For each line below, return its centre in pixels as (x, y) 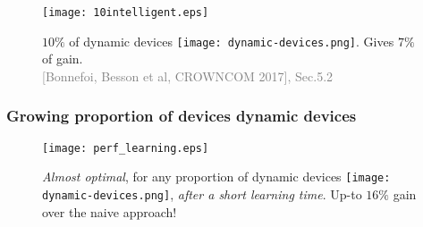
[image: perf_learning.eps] (126, 148)
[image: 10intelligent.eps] (126, 13)
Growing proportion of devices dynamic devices (182, 116)
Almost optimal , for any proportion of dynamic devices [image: (216, 177)
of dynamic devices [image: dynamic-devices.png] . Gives (232, 41)
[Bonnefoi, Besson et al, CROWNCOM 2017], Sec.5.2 (188, 76)
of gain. (63, 59)
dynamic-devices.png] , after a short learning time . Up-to (202, 194)
